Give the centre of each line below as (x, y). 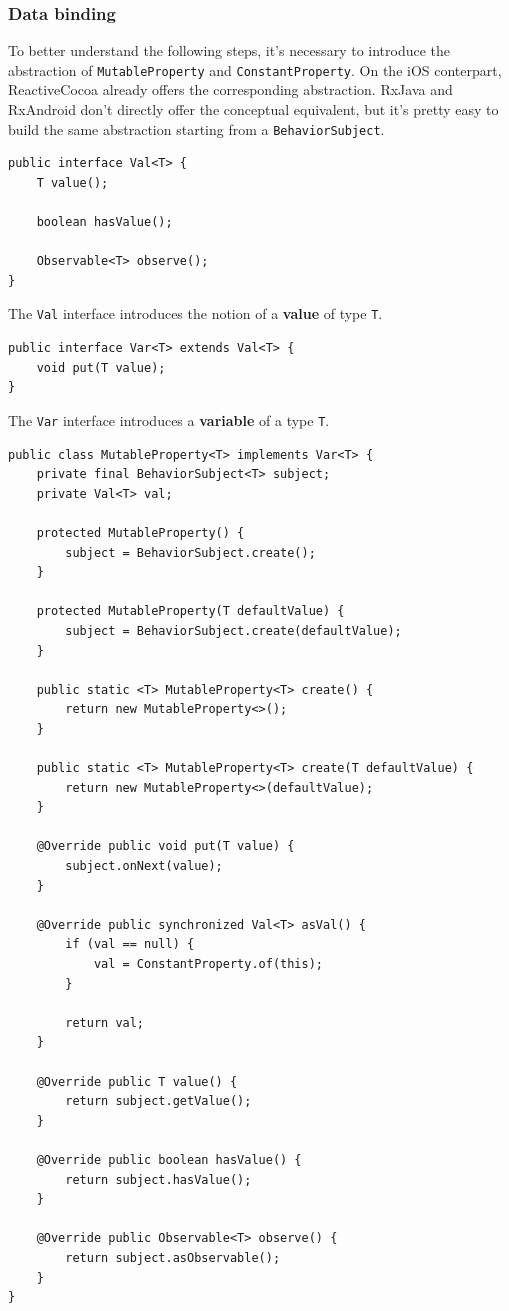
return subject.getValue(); (158, 1101)
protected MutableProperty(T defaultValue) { (190, 611)
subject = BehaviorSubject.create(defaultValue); (233, 630)
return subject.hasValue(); (158, 1179)
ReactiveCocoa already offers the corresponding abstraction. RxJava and (230, 89)
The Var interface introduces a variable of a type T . (169, 419)
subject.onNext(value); (144, 866)
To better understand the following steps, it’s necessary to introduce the (229, 50)
